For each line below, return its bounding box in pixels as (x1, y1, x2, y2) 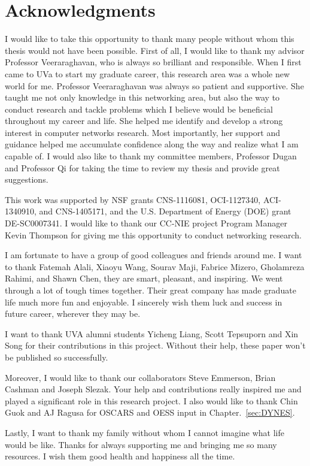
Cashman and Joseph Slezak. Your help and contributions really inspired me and (5, 383, 302, 395)
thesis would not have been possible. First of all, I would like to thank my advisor (5, 44, 305, 56)
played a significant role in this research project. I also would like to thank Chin (5, 394, 298, 407)
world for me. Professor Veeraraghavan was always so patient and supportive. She (5, 79, 304, 92)
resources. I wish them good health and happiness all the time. (5, 450, 235, 462)
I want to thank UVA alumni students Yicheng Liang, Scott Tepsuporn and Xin (5, 327, 299, 340)
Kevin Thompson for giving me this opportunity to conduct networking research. (5, 228, 302, 241)
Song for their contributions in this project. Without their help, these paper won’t (5, 339, 306, 352)
